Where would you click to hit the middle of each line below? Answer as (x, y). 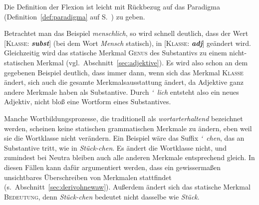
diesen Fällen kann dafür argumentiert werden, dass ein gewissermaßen (113, 167)
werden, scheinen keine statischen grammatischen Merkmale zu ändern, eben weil (128, 128)
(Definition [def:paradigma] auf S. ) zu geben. (75, 16)
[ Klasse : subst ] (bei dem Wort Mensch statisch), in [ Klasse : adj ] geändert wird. (128, 43)
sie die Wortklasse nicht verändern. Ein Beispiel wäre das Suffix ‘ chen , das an (124, 138)
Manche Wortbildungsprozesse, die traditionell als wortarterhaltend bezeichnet (124, 118)
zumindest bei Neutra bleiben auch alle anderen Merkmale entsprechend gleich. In (129, 157)
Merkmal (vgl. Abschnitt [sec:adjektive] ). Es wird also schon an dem (142, 62)
